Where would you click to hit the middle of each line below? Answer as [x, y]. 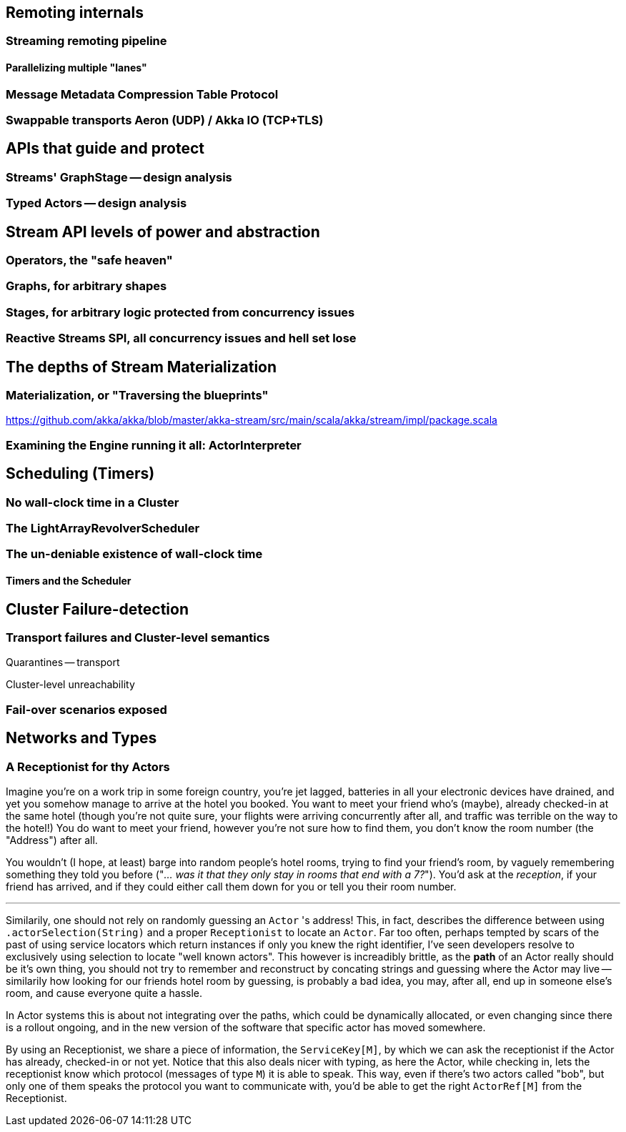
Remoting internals [75, 13]
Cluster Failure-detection [98, 609]
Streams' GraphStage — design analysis [119, 177]
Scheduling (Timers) [80, 474]
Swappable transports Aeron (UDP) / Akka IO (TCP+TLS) [165, 120]
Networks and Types [81, 738]
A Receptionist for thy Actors [88, 766]
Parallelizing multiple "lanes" [76, 68]
